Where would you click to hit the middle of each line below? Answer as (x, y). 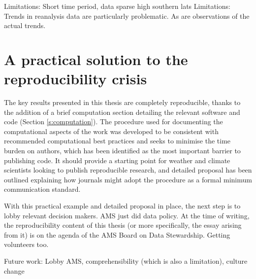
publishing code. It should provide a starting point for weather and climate (117, 160)
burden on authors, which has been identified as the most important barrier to (122, 151)
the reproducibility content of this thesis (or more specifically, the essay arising (123, 225)
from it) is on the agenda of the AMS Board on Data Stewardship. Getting (117, 234)
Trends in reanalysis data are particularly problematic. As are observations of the (127, 16)
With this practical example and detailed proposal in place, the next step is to (122, 206)
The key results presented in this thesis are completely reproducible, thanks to (122, 102)
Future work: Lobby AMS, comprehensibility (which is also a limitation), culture (126, 261)
